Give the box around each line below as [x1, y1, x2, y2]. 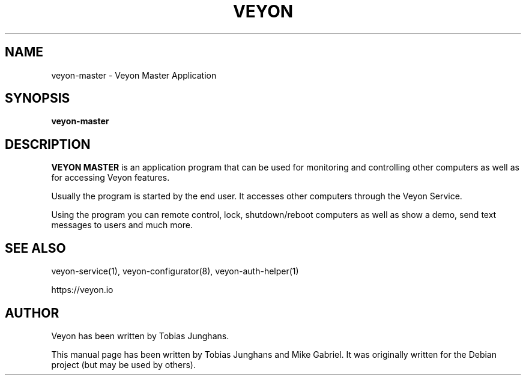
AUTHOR [5, 305, 59, 321]
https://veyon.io [51, 285, 113, 295]
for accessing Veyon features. [51, 172, 170, 183]
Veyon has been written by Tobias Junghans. [51, 330, 229, 341]
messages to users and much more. [51, 220, 193, 231]
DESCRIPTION [5, 136, 91, 152]
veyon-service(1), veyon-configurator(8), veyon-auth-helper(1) [51, 266, 299, 277]
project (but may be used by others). [51, 359, 196, 370]
